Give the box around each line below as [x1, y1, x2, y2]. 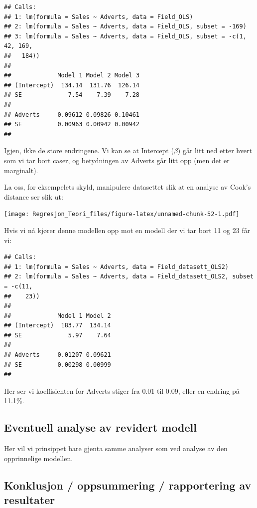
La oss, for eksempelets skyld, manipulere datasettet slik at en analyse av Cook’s [4, 182, 251, 192]
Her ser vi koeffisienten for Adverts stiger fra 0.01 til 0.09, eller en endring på [4, 385, 240, 396]
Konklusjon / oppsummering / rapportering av [4, 477, 252, 493]
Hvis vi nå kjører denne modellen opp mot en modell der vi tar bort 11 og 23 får [4, 225, 251, 235]
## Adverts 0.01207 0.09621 [4, 351, 111, 359]
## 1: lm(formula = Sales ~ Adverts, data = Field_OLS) [4, 13, 193, 20]
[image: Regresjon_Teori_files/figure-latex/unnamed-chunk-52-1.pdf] [4, 211, 240, 218]
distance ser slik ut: [4, 191, 63, 202]
